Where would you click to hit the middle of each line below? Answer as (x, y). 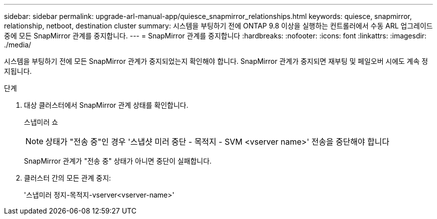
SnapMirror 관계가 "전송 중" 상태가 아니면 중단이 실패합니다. (118, 161)
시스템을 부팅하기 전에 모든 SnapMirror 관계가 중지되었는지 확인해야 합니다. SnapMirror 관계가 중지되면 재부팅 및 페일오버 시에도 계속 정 (216, 61)
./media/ (18, 45)
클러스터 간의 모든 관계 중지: (68, 178)
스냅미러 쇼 (41, 122)
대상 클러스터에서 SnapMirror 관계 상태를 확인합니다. (106, 105)
